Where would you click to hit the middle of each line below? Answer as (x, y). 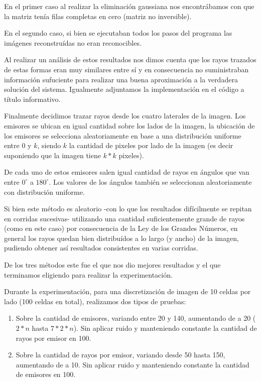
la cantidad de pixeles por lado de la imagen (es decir (151, 145)
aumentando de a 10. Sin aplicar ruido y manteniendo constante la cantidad (133, 364)
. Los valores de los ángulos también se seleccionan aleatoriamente (150, 181)
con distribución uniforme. (44, 192)
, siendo (49, 145)
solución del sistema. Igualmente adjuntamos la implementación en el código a (124, 89)
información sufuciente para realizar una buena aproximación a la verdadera (121, 79)
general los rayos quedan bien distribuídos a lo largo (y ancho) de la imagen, (121, 238)
